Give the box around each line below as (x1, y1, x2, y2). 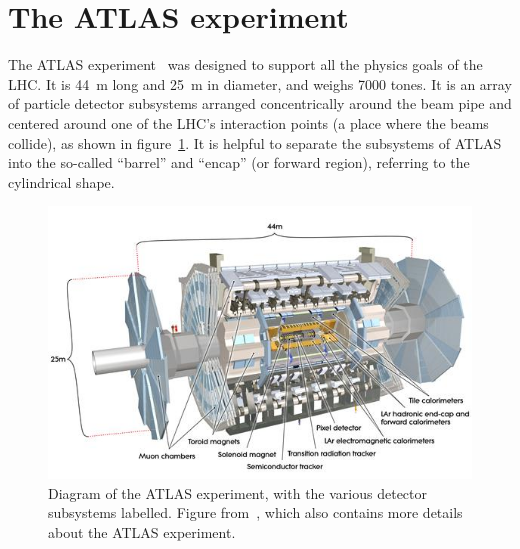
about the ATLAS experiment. (48, 521, 236, 542)
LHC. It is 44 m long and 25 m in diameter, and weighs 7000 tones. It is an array (8, 73, 512, 94)
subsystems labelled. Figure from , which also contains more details (48, 502, 463, 523)
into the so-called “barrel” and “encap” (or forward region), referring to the (8, 152, 470, 173)
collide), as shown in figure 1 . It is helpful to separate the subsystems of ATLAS (8, 132, 502, 153)
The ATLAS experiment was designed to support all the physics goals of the (8, 54, 483, 75)
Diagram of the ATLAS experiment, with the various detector (48, 482, 428, 503)
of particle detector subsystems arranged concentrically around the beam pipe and (8, 93, 512, 114)
